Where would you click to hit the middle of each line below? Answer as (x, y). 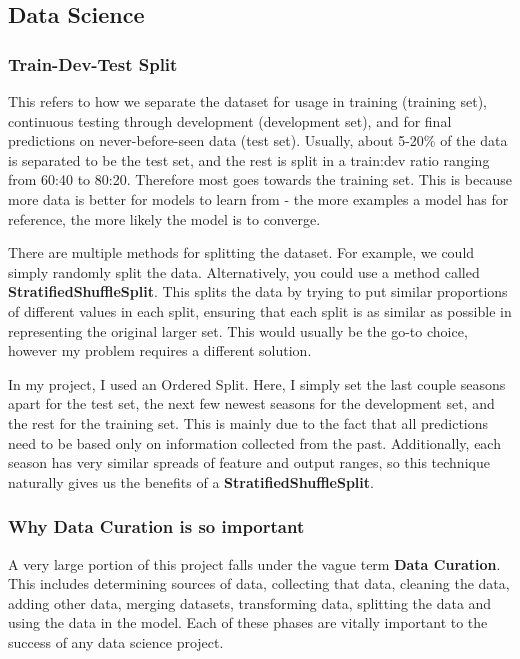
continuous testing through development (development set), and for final (230, 120)
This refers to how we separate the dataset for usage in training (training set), (248, 101)
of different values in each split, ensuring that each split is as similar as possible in (260, 310)
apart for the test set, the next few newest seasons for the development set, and (251, 403)
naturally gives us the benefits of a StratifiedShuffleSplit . (191, 481)
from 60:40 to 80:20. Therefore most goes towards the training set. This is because (260, 179)
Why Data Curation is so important (156, 526)
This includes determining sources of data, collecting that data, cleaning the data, (259, 583)
